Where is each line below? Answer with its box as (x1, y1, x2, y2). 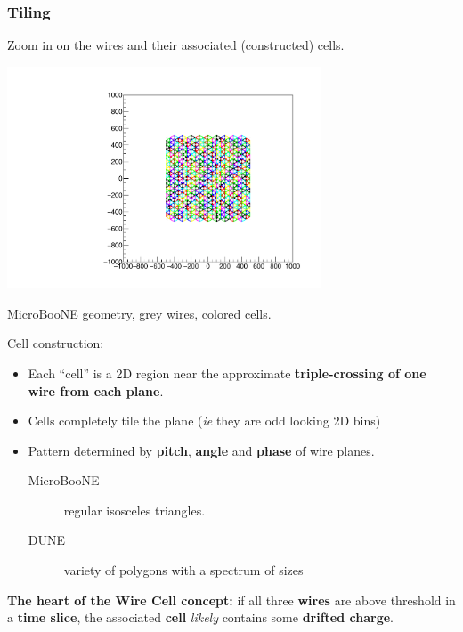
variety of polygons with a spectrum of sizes (63, 561, 304, 579)
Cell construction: (7, 334, 104, 352)
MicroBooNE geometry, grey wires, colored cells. (7, 304, 272, 322)
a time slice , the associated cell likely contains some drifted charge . (7, 608, 394, 627)
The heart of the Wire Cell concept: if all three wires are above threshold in (7, 590, 456, 609)
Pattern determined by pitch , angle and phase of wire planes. (28, 441, 375, 459)
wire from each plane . (28, 381, 164, 400)
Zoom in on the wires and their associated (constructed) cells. (7, 36, 345, 54)
